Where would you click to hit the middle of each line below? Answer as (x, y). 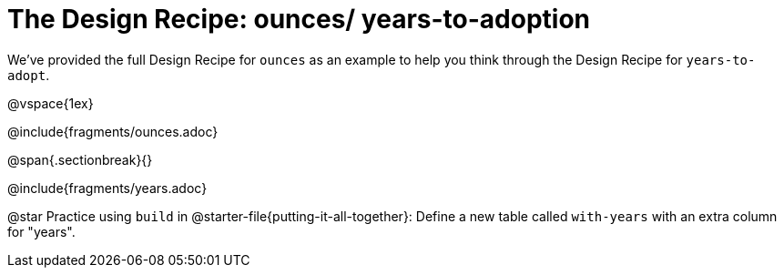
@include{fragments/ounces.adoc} (113, 131)
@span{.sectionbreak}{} (80, 159)
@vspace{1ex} (51, 103)
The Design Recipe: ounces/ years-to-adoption (299, 19)
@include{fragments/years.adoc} (107, 188)
